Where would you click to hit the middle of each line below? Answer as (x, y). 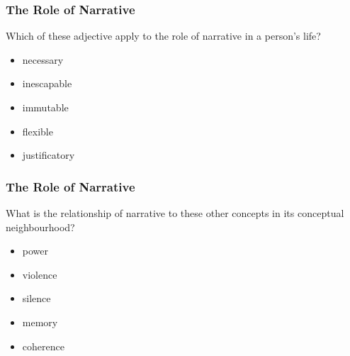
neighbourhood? (40, 227)
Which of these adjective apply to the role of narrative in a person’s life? (163, 36)
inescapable (47, 83)
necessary (43, 59)
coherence (43, 346)
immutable (45, 107)
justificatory (49, 155)
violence (40, 274)
